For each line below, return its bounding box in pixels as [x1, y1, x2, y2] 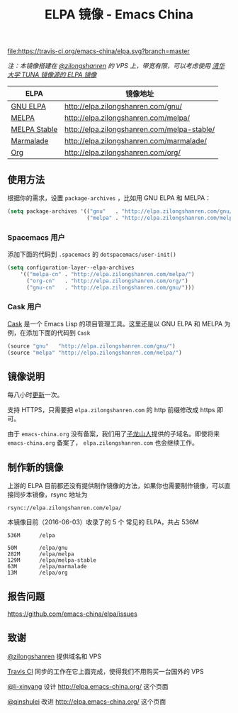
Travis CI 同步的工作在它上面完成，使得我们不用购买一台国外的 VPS [7, 667, 204, 675]
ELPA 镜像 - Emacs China [45, 6, 193, 23]
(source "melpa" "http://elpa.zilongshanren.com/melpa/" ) [7, 349, 182, 356]
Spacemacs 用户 [7, 232, 65, 242]
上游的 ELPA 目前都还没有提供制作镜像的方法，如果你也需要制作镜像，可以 [7, 482, 225, 490]
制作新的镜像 [7, 461, 64, 473]
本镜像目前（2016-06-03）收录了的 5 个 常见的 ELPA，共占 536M [7, 518, 199, 526]
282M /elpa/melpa [7, 551, 74, 558]
